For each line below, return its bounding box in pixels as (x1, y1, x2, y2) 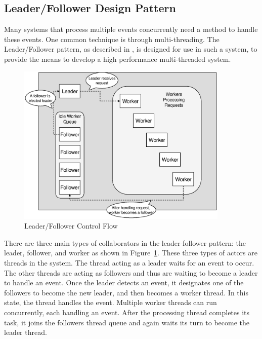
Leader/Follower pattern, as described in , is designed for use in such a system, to (4, 44, 257, 54)
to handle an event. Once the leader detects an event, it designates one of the (4, 277, 244, 288)
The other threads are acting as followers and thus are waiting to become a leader (4, 267, 258, 278)
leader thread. (4, 327, 47, 337)
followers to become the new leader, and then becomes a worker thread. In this (4, 287, 248, 297)
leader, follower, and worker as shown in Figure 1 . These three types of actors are (4, 247, 257, 258)
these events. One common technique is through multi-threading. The (4, 33, 220, 44)
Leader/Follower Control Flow (24, 220, 118, 231)
